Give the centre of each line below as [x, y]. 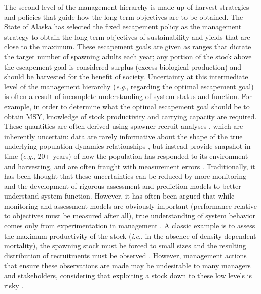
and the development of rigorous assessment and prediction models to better [123, 186]
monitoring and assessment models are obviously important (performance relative [130, 205]
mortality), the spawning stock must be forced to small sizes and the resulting [125, 246]
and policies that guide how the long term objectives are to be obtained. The [124, 17]
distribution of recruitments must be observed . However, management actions [125, 255]
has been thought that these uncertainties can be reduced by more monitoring [125, 176]
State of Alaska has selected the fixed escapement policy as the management [123, 27]
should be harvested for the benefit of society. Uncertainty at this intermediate [126, 76]
